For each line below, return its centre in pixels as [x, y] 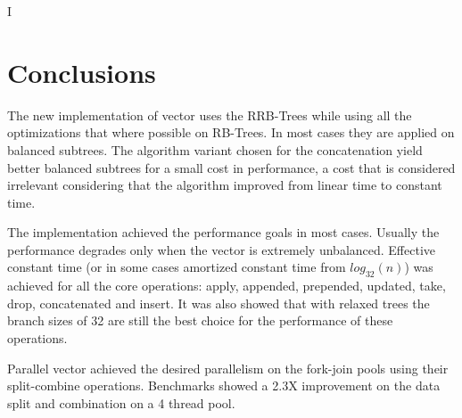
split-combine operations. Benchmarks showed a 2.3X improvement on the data [224, 385]
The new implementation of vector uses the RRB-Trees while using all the [210, 115]
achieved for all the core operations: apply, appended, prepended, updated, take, [227, 286]
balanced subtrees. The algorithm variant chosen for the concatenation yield [215, 149]
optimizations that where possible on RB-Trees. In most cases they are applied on [231, 132]
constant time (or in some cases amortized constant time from [177, 267]
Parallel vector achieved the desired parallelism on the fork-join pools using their [228, 368]
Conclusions [82, 72]
